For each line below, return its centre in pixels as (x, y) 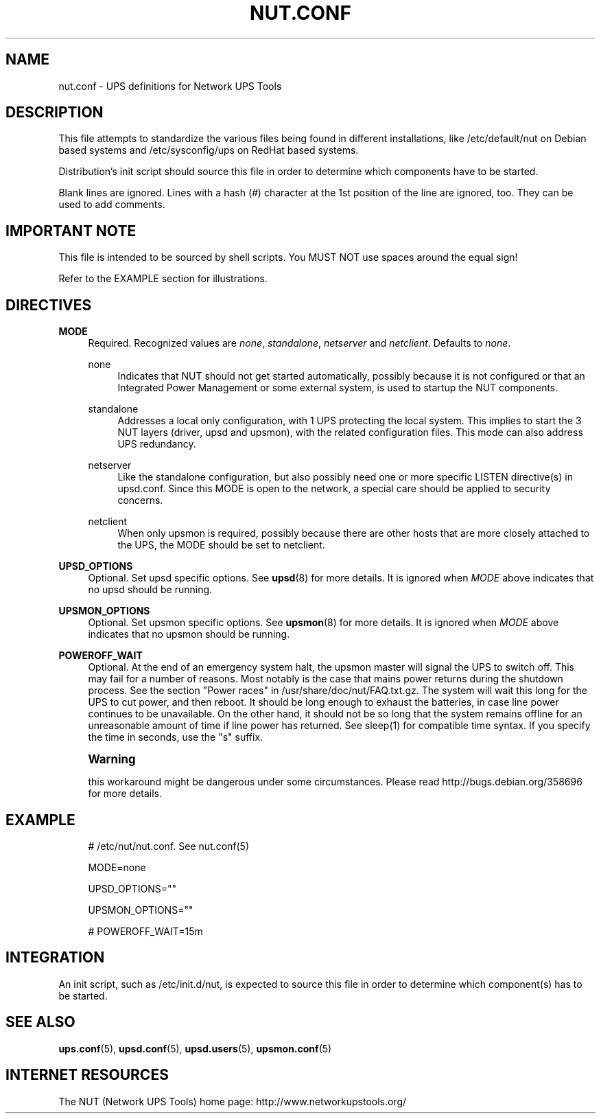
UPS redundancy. (157, 444)
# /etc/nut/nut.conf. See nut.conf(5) (169, 846)
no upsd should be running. (150, 590)
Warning (112, 760)
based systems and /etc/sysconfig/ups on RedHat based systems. (209, 150)
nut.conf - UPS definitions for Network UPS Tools (170, 86)
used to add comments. (112, 205)
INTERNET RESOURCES (87, 1075)
